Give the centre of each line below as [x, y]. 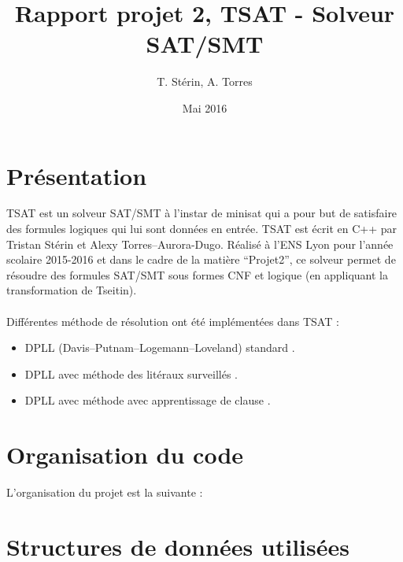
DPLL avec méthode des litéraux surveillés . [131, 373]
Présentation [77, 175]
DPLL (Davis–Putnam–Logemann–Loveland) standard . [160, 348]
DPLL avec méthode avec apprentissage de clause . [148, 400]
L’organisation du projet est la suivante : [105, 492]
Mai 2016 [205, 107]
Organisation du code [125, 455]
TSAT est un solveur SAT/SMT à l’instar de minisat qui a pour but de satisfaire [202, 213]
